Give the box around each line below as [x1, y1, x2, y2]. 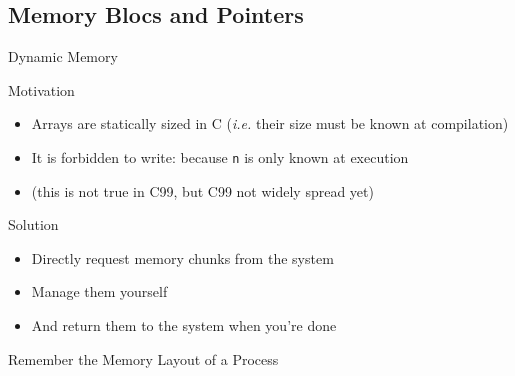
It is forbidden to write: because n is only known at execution [31, 146, 409, 167]
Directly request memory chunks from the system [31, 247, 334, 268]
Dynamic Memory [8, 46, 118, 67]
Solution [8, 214, 59, 235]
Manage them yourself [31, 281, 168, 302]
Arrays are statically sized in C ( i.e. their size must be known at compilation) [31, 113, 509, 134]
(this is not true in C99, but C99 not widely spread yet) [31, 180, 374, 201]
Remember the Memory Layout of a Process [8, 348, 279, 369]
